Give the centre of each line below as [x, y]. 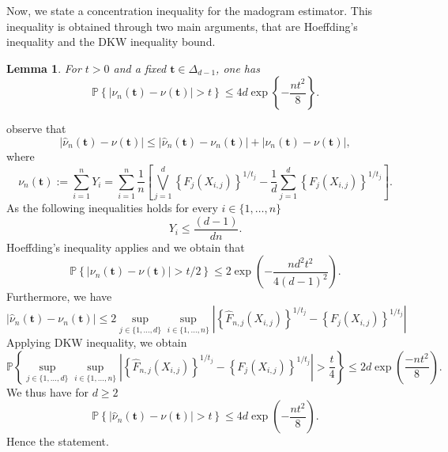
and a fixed [140, 68]
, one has [238, 68]
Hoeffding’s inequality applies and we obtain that [126, 247]
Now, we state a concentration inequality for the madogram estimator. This [190, 10]
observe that [36, 129]
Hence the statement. [58, 441]
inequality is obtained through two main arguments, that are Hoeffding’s [182, 26]
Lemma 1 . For [44, 68]
